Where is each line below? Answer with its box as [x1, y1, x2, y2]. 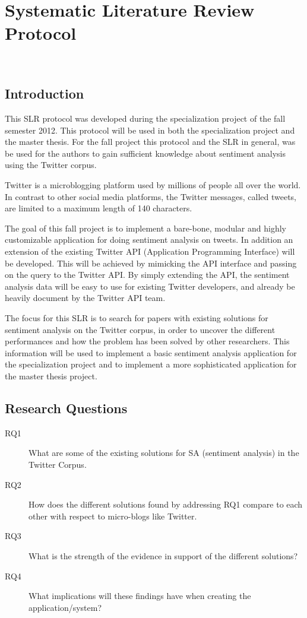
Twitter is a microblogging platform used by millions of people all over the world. [5, 179, 301, 191]
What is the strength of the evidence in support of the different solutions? [29, 549, 298, 562]
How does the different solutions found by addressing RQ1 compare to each [29, 498, 303, 511]
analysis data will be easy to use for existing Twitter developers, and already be [5, 280, 295, 292]
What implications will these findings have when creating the [29, 590, 251, 602]
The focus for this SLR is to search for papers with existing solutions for [5, 312, 268, 324]
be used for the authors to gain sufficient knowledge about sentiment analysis [5, 147, 286, 159]
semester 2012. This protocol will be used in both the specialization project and [5, 123, 295, 136]
